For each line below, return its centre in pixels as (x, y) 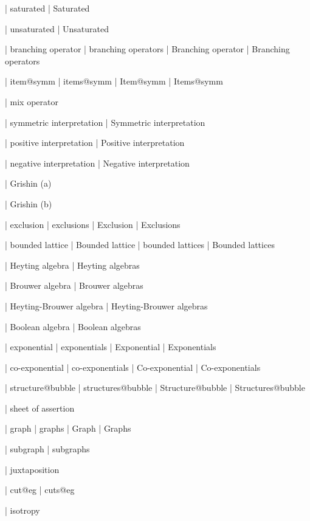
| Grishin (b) (29, 203)
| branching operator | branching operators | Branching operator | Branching (147, 49)
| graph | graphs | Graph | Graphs (68, 428)
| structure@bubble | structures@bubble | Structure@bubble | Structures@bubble (155, 388)
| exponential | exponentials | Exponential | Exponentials (111, 347)
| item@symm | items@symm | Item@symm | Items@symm (114, 81)
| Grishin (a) (28, 183)
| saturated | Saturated (47, 8)
